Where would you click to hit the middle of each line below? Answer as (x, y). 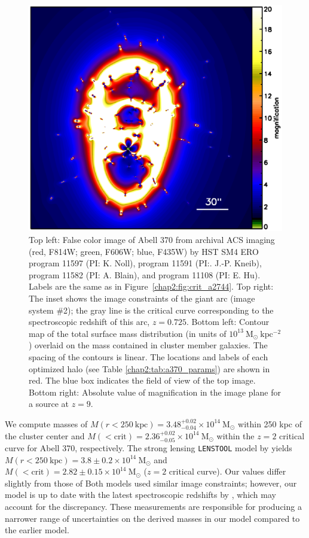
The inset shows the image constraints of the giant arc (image (142, 298)
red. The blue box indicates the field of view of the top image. (142, 380)
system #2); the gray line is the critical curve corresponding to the (151, 310)
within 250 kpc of (270, 423)
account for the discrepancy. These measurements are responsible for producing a (153, 506)
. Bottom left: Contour (228, 322)
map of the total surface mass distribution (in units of (128, 333)
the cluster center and (45, 435)
